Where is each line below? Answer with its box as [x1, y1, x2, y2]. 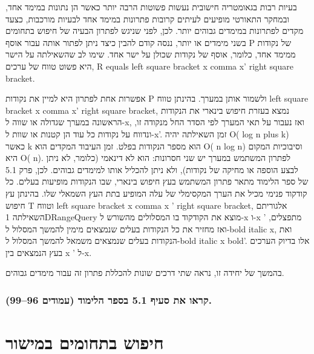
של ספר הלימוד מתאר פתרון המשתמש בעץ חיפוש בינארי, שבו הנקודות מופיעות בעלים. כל [5, 175, 309, 188]
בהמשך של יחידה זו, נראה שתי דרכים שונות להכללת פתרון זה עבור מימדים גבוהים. [5, 266, 284, 279]
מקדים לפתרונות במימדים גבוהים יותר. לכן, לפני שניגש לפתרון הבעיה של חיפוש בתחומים [5, 24, 304, 37]
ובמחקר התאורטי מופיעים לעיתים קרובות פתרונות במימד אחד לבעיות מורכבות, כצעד [5, 12, 289, 25]
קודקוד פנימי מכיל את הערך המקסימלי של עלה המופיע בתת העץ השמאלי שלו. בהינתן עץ [5, 186, 307, 199]
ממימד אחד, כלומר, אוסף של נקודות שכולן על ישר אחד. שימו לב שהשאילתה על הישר [5, 48, 296, 61]
